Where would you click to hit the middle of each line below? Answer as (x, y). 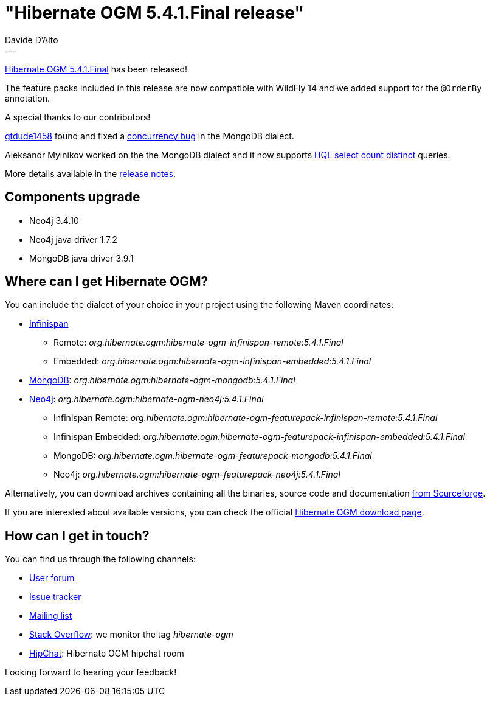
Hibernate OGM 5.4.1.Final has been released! (96, 69)
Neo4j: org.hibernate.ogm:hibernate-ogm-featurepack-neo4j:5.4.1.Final (197, 475)
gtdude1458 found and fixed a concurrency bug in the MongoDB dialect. (150, 136)
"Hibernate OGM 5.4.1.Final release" (154, 13)
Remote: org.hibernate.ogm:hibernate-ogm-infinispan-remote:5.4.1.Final (198, 343)
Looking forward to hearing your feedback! (91, 672)
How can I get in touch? (77, 535)
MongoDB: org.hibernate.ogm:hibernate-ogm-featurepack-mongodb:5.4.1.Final (213, 456)
